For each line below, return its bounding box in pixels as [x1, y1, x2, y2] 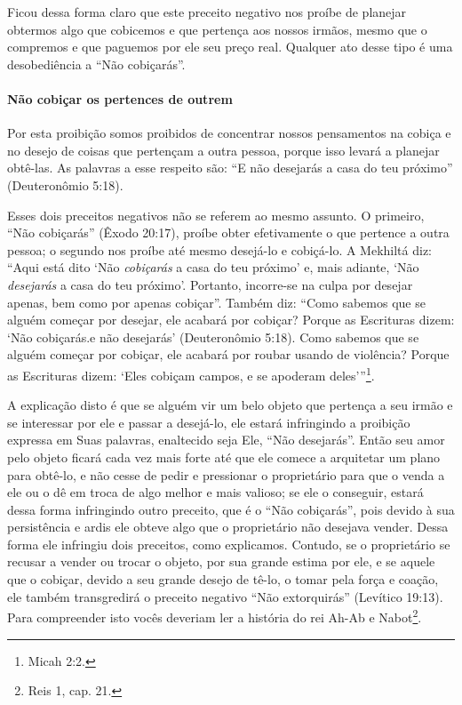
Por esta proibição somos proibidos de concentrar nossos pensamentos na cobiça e [7, 124, 451, 142]
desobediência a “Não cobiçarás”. [7, 54, 186, 73]
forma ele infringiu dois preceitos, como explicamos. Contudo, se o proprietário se [7, 534, 450, 553]
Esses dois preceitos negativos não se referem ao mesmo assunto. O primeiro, [7, 205, 425, 224]
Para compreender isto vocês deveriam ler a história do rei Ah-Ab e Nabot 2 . [7, 605, 422, 626]
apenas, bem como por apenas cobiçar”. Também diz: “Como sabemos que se [7, 292, 426, 311]
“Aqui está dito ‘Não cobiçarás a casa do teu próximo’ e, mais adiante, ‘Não [7, 258, 419, 276]
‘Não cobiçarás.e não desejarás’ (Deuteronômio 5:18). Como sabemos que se [7, 327, 419, 346]
